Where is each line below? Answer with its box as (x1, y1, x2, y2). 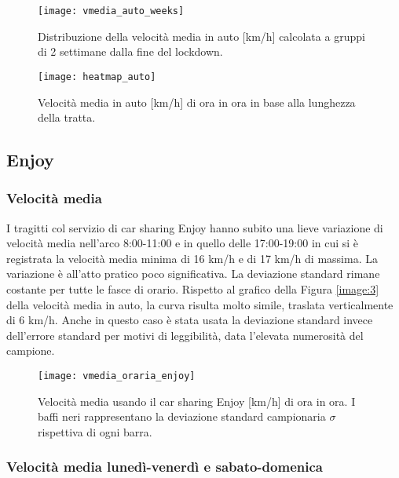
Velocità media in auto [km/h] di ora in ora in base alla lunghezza (38, 93, 356, 110)
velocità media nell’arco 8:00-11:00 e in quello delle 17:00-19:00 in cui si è (6, 235, 359, 251)
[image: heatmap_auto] (38, 71, 156, 82)
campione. (6, 342, 55, 359)
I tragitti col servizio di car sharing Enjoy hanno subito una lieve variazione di (6, 219, 383, 235)
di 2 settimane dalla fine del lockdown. (38, 43, 223, 60)
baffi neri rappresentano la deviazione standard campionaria (38, 408, 326, 425)
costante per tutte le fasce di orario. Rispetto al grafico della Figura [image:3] (6, 281, 379, 297)
